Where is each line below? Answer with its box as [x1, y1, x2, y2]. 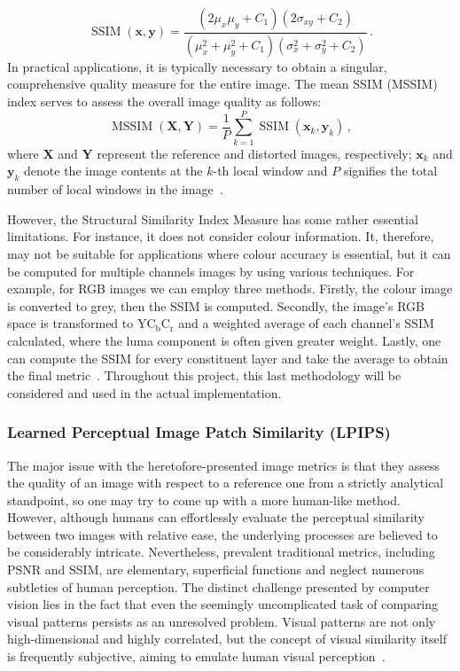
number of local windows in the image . [7, 180, 223, 199]
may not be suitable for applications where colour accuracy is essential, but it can [7, 244, 451, 262]
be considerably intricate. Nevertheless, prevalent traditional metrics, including [7, 542, 435, 561]
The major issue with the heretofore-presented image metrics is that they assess [7, 456, 441, 474]
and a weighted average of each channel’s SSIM [178, 314, 434, 332]
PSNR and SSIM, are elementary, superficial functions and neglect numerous [7, 560, 425, 579]
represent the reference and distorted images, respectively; [97, 144, 412, 162]
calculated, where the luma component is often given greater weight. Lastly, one [7, 331, 441, 349]
